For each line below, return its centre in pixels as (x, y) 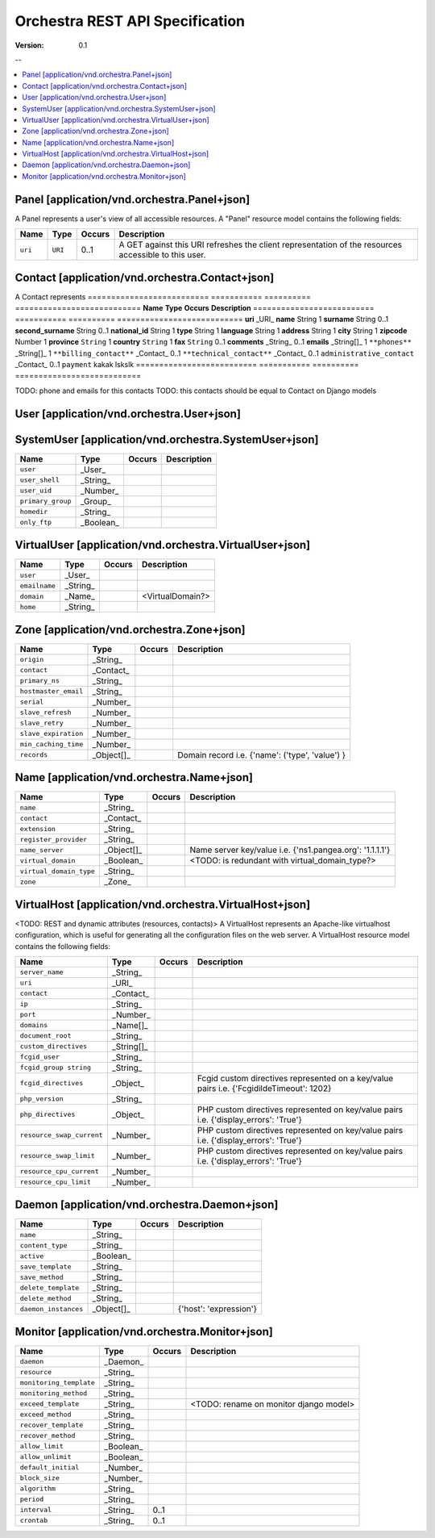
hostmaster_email (52, 691)
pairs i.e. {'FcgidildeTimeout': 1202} (264, 1088)
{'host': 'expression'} (217, 1309)
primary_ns (40, 681)
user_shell (40, 480)
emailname (38, 585)
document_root (46, 1036)
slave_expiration (52, 734)
